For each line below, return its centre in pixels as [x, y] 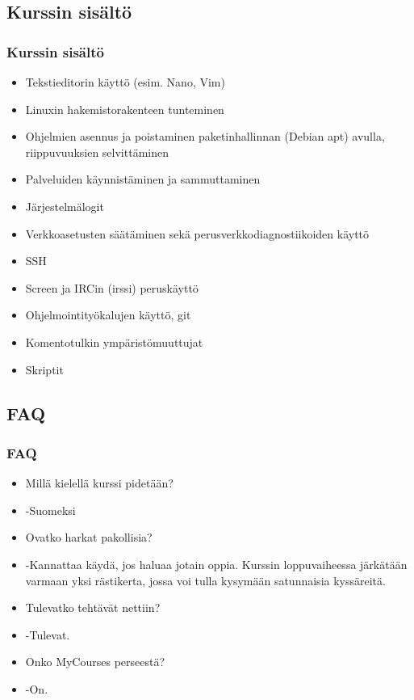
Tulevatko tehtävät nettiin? [93, 607]
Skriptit [44, 369]
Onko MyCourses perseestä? [95, 662]
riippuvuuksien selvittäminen [97, 152]
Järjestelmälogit [65, 206]
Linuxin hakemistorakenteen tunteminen [125, 109]
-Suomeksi [50, 510]
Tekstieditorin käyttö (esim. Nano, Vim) [125, 82]
